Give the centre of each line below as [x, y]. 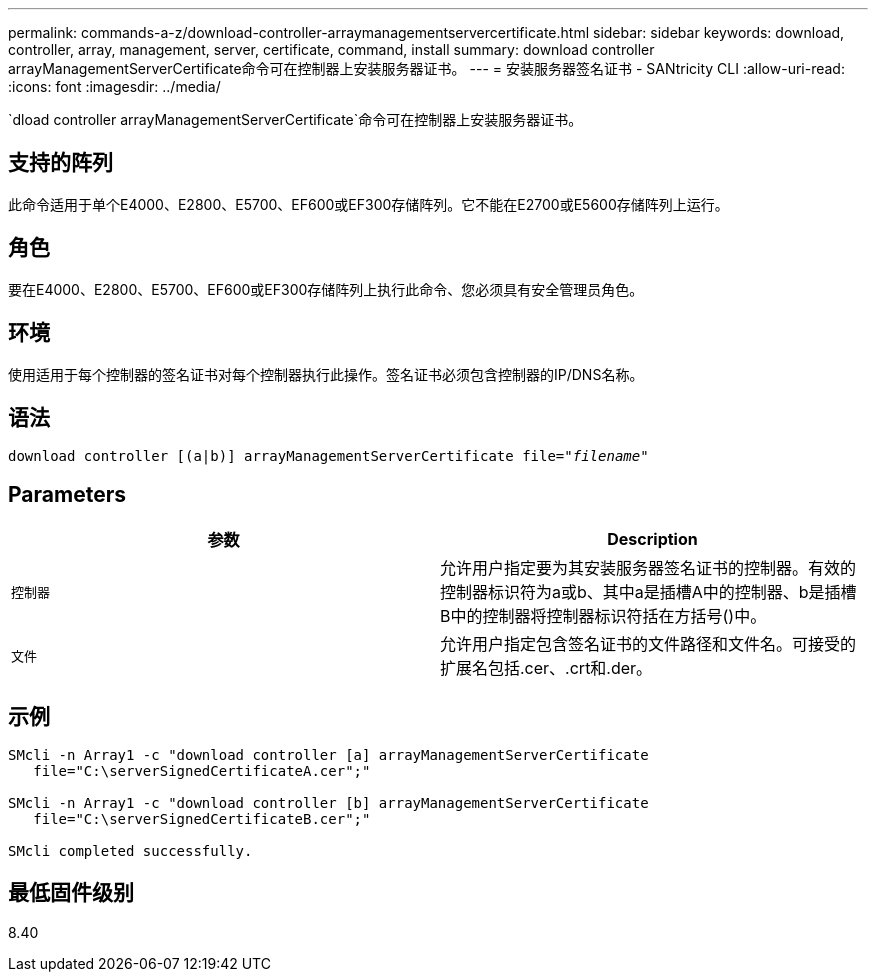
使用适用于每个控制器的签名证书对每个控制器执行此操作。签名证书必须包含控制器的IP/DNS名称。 [326, 374]
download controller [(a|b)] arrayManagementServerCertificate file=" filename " [328, 456]
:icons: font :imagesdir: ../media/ [114, 86]
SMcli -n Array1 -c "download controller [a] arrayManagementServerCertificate [328, 755]
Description [652, 539]
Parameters [67, 494]
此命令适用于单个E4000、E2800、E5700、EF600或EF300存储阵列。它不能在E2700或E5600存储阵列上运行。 [368, 204]
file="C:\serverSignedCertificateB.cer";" [202, 819]
